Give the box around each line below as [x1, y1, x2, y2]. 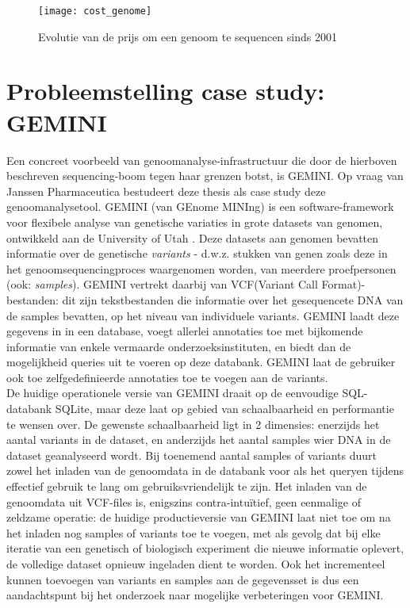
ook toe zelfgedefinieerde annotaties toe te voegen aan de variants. [6, 369, 328, 385]
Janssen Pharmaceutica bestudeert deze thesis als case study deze [6, 182, 326, 199]
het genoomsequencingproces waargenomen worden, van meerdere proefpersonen [6, 260, 397, 277]
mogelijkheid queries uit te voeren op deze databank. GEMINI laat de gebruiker [6, 354, 396, 370]
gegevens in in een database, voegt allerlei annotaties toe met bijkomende [6, 323, 363, 339]
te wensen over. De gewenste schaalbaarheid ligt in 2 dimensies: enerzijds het [6, 415, 380, 432]
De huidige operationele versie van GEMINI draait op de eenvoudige [6, 384, 339, 401]
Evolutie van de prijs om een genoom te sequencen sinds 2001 [38, 28, 337, 44]
